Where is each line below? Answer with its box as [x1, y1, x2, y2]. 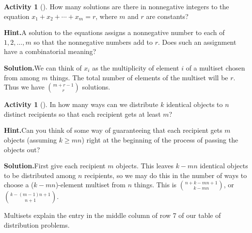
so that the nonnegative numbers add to [33, 36, 153, 47]
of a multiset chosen [186, 62, 245, 72]
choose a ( [4, 179, 34, 190]
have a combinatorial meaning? [4, 46, 96, 56]
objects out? [4, 144, 40, 154]
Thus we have [4, 82, 45, 92]
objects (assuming [4, 134, 57, 144]
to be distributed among [4, 170, 76, 180]
